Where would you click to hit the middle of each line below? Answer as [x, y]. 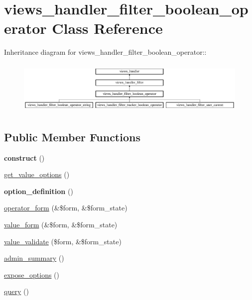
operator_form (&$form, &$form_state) [66, 208]
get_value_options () [37, 174]
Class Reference [107, 28]
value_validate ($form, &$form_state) [63, 241]
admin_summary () [34, 258]
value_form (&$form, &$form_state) [61, 225]
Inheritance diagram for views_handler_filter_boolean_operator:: [105, 52]
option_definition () [39, 191]
